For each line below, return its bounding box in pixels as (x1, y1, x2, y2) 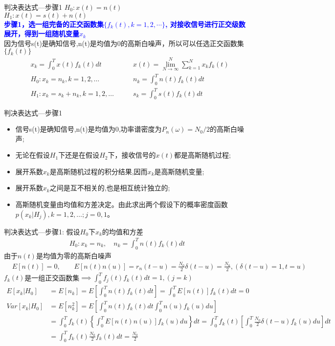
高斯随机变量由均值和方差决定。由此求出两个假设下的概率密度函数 (15, 199, 228, 209)
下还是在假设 (58, 150, 100, 160)
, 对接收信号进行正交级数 (165, 19, 246, 29)
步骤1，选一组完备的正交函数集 (4, 19, 104, 29)
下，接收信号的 (108, 150, 156, 160)
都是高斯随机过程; (174, 150, 231, 160)
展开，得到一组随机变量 (4, 28, 79, 39)
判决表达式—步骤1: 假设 (4, 226, 80, 236)
